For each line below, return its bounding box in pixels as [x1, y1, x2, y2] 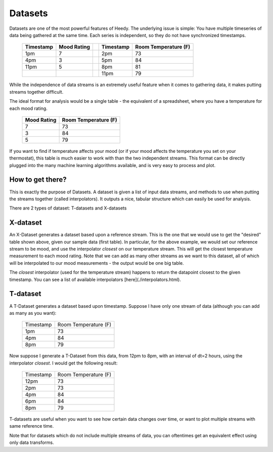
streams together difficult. [9, 89, 64, 95]
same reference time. [9, 423, 54, 429]
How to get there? [9, 175, 67, 184]
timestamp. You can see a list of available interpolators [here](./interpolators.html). [9, 276, 181, 282]
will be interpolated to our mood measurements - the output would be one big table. [9, 260, 184, 266]
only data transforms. [9, 439, 54, 445]
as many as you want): [9, 310, 57, 316]
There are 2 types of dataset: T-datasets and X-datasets [9, 205, 127, 211]
